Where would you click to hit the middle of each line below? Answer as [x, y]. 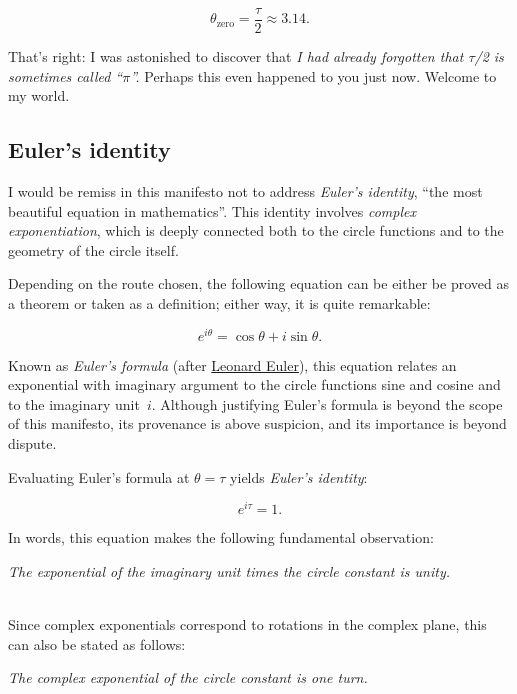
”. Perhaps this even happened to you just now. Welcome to [313, 75]
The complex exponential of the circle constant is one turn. [188, 677]
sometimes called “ [65, 75]
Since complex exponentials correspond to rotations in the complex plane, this [247, 624]
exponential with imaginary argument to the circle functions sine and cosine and [254, 384]
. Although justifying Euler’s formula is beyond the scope [327, 403]
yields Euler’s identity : [299, 476]
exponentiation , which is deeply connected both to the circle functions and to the [256, 230]
